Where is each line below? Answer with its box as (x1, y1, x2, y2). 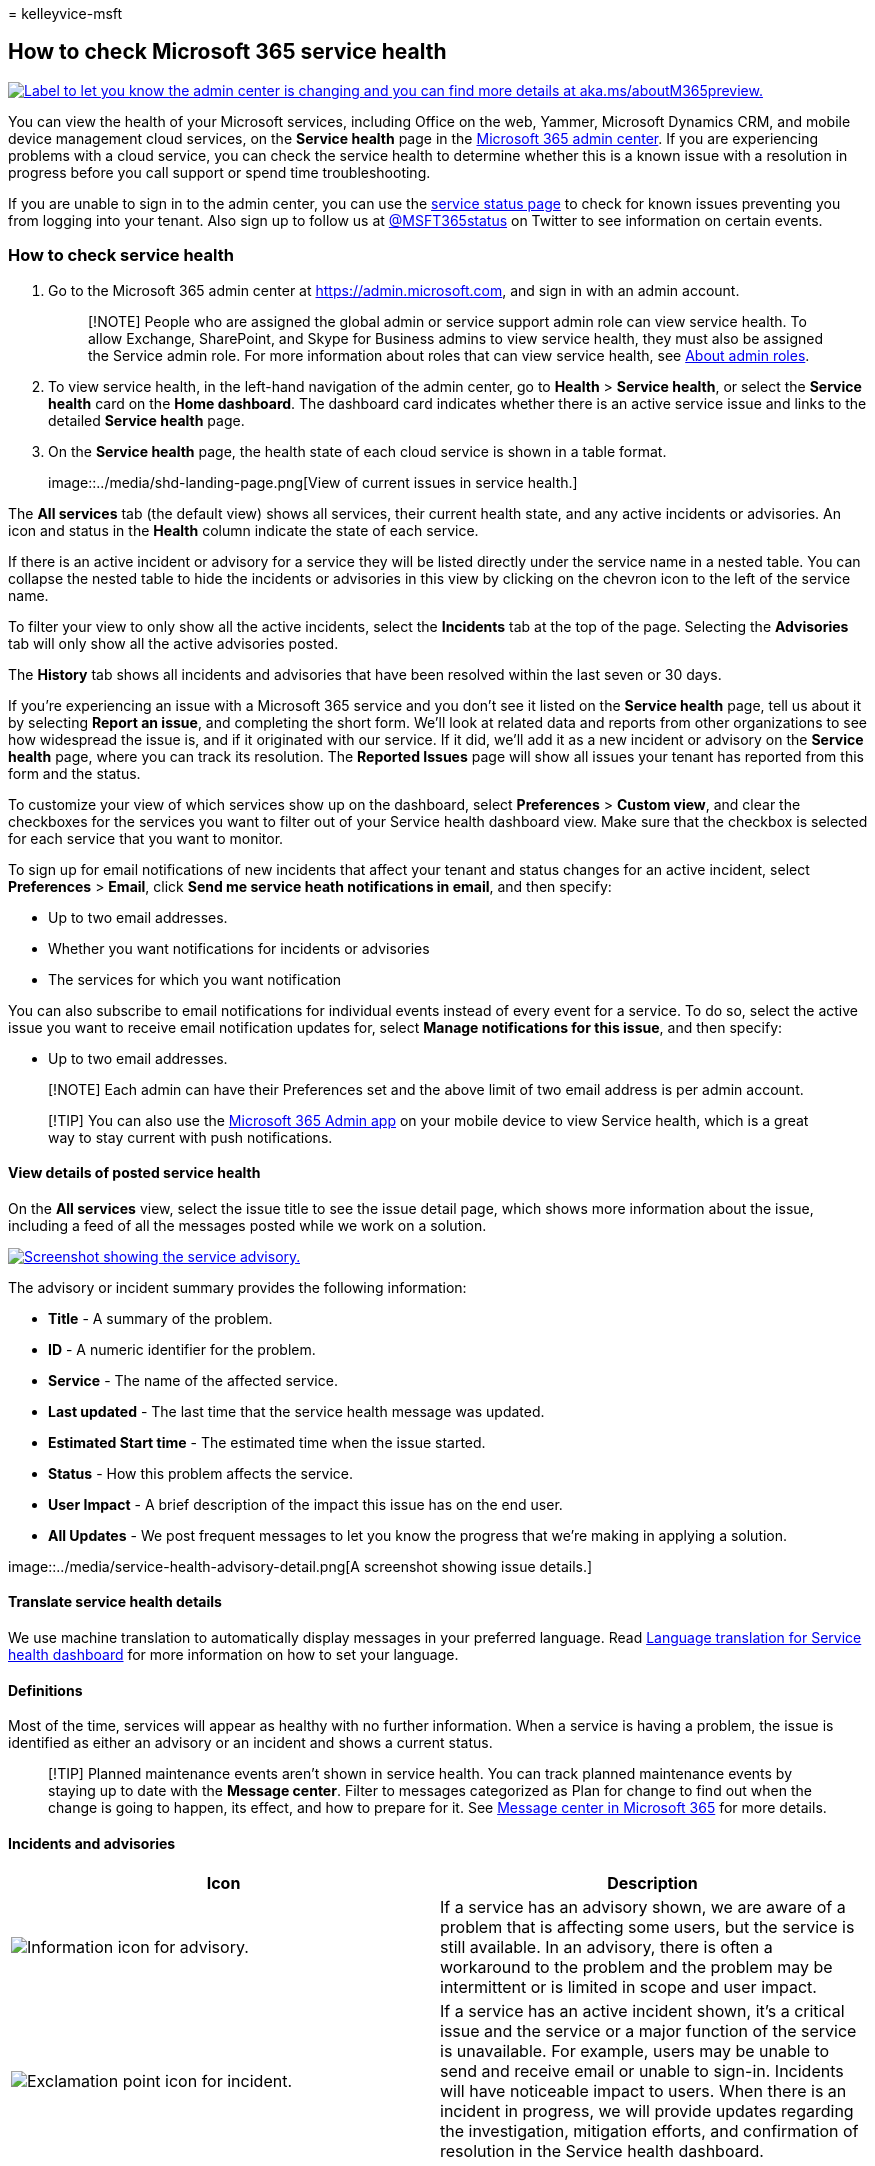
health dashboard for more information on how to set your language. (8, 1646, 459, 1664)
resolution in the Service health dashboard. (440, 2141, 764, 2162)
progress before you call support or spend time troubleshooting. (8, 163, 431, 181)
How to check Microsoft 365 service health (8, 39, 447, 65)
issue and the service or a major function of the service (440, 2021, 857, 2042)
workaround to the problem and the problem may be (440, 1957, 833, 1978)
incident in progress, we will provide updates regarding (440, 2101, 854, 2122)
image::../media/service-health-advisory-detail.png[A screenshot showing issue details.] (8, 1557, 593, 1575)
